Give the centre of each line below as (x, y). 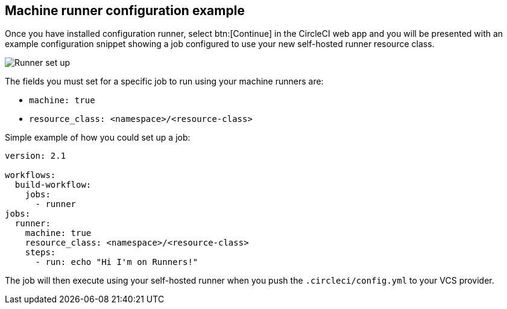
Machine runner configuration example (125, 11)
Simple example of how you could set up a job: (98, 138)
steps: (40, 253)
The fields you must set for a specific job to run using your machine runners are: (164, 81)
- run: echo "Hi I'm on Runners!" (117, 262)
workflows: (30, 175)
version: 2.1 (36, 156)
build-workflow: (53, 185)
